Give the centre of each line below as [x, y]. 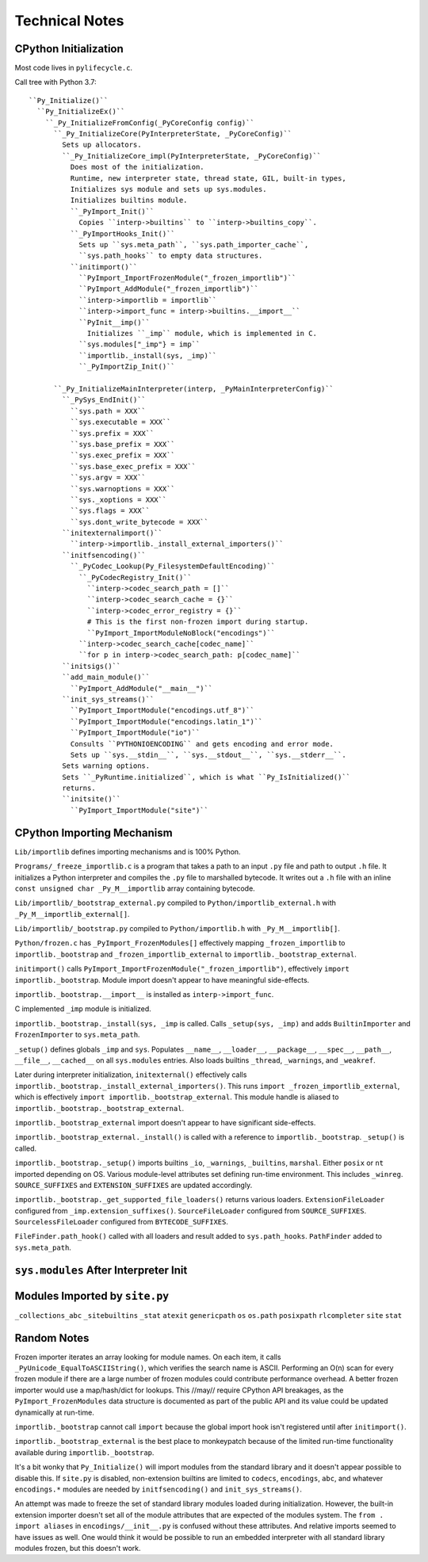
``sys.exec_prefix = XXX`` [123, 455]
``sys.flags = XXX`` [110, 511]
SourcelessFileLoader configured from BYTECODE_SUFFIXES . [122, 1222]
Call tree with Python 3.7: [55, 82]
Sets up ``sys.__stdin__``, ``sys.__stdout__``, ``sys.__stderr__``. [208, 754]
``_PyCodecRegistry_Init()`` [135, 577]
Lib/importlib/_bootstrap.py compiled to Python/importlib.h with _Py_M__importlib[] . [178, 929]
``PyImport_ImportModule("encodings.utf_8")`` [162, 710]
